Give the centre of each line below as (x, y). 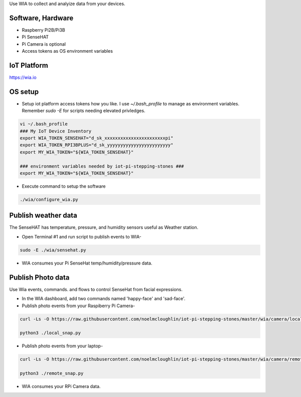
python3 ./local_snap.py (50, 333)
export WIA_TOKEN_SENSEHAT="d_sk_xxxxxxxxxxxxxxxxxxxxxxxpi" (97, 138)
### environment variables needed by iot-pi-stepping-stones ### (102, 166)
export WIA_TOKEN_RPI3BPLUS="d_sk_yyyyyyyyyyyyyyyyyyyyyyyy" (97, 145)
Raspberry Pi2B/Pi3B (43, 30)
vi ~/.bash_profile (44, 124)
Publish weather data (43, 216)
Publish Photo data (39, 277)
